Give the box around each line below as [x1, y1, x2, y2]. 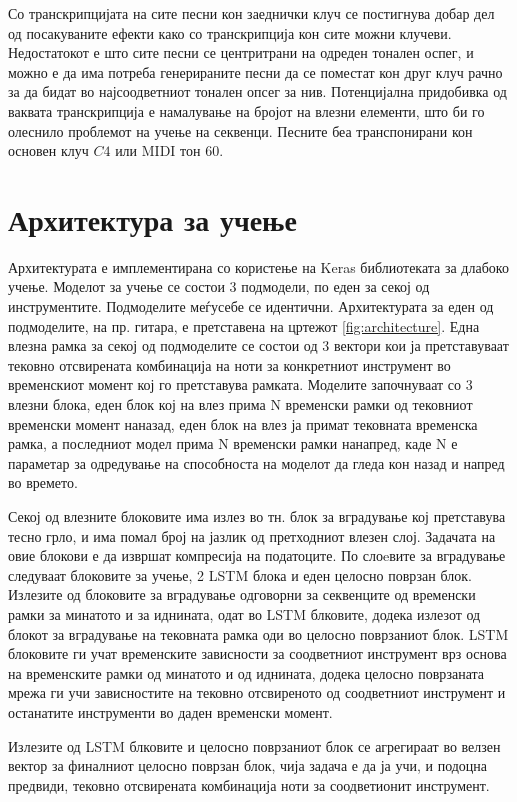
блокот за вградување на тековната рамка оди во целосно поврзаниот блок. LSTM [8, 623, 509, 644]
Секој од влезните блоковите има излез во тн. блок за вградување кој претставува [8, 506, 506, 526]
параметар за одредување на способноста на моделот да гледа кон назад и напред [8, 452, 505, 473]
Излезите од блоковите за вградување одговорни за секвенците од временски [8, 584, 476, 605]
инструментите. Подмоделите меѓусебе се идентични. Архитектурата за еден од [8, 296, 494, 317]
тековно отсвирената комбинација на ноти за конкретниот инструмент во [8, 354, 451, 375]
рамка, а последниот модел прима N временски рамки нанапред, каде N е [8, 433, 458, 454]
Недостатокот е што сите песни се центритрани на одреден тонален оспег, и [8, 42, 474, 63]
